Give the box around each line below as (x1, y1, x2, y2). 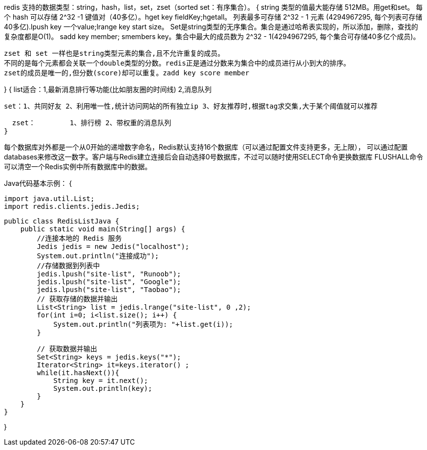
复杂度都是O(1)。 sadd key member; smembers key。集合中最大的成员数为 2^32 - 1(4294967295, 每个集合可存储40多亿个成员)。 (4, 32, 420, 41)
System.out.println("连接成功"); (37, 252, 159, 260)
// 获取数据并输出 (37, 345, 97, 353)
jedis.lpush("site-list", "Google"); (37, 278, 181, 286)
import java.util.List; (4, 195, 95, 202)
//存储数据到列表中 (37, 262, 100, 270)
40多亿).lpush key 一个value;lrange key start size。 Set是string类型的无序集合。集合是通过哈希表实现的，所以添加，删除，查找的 (4, 22, 418, 31)
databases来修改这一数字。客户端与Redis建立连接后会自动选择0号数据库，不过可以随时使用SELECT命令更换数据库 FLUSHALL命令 (4, 153, 424, 161)
